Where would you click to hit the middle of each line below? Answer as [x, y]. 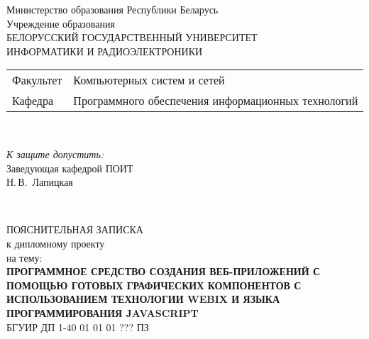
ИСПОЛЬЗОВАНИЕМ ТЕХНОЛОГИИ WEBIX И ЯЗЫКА [143, 299]
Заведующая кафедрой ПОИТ [70, 168]
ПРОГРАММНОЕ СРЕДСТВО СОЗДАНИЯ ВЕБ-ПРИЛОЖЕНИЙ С [164, 271]
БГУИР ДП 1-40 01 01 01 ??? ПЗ [78, 327]
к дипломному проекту [56, 243]
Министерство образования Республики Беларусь [112, 9]
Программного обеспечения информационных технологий [216, 101]
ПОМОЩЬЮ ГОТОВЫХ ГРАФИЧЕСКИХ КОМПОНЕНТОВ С [154, 285]
